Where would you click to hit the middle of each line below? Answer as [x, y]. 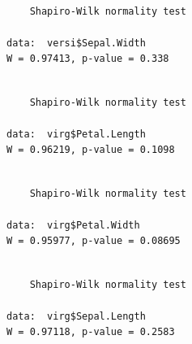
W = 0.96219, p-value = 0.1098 [91, 150]
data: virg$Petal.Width [73, 225]
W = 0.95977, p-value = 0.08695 [94, 241]
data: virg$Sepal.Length [76, 316]
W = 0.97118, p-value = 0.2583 [91, 332]
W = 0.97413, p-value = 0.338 [88, 59]
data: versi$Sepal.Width [76, 43]
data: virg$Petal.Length [76, 134]
